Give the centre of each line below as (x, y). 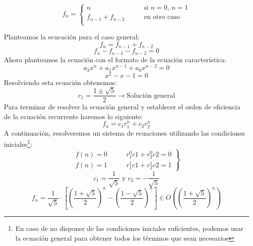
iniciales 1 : (18, 143)
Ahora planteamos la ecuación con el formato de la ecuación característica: (115, 59)
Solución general (151, 96)
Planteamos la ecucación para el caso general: (72, 37)
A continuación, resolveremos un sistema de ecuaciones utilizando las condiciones (125, 132)
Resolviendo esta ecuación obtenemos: (60, 82)
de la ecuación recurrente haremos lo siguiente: (73, 116)
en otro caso (162, 17)
